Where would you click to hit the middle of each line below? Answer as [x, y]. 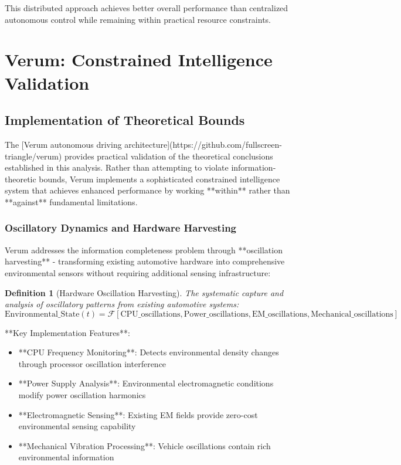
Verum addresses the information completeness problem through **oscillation [144, 250]
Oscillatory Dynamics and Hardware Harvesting [121, 228]
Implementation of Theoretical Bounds [125, 120]
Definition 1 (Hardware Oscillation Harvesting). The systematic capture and [144, 292]
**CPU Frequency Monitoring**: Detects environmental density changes [149, 352]
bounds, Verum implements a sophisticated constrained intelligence [159, 179]
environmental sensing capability [77, 426]
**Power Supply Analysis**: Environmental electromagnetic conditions [146, 383]
